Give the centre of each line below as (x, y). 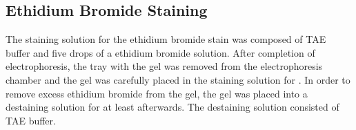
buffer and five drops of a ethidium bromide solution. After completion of (160, 52)
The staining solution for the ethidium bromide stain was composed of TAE (166, 39)
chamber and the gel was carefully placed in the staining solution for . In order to (178, 79)
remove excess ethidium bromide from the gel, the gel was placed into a (157, 93)
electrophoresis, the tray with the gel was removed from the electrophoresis (164, 66)
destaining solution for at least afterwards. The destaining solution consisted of (172, 107)
